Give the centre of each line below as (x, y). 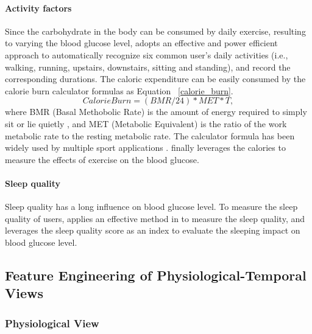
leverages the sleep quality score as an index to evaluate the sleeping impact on (153, 230)
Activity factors (38, 8)
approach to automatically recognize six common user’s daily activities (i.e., (147, 54)
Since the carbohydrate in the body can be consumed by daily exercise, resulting (155, 31)
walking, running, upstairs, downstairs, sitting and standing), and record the (148, 67)
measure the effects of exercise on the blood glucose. (102, 159)
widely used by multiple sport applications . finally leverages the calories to (145, 148)
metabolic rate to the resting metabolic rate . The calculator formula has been (150, 135)
